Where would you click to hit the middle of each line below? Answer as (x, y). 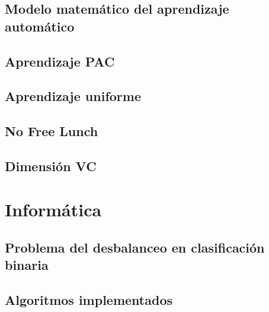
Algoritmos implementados (89, 300)
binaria (27, 265)
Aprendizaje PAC (60, 61)
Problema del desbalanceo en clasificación (135, 248)
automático (40, 26)
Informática (53, 209)
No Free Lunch (52, 131)
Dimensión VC (51, 166)
